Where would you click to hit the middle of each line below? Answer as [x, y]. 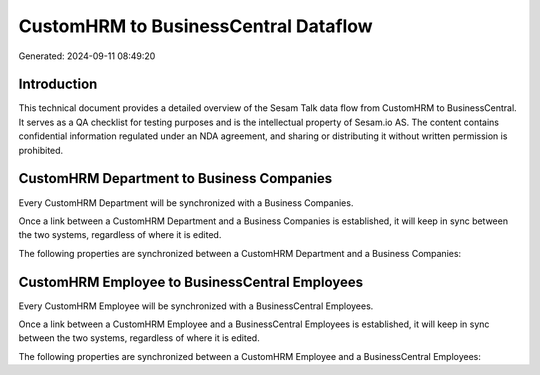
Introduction [58, 84]
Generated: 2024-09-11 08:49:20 [87, 56]
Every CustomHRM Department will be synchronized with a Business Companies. [186, 202]
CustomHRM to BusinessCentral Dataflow [196, 26]
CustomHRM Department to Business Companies [175, 178]
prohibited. [41, 150]
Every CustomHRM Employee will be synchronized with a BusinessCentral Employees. [196, 306]
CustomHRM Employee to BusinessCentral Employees [191, 281]
